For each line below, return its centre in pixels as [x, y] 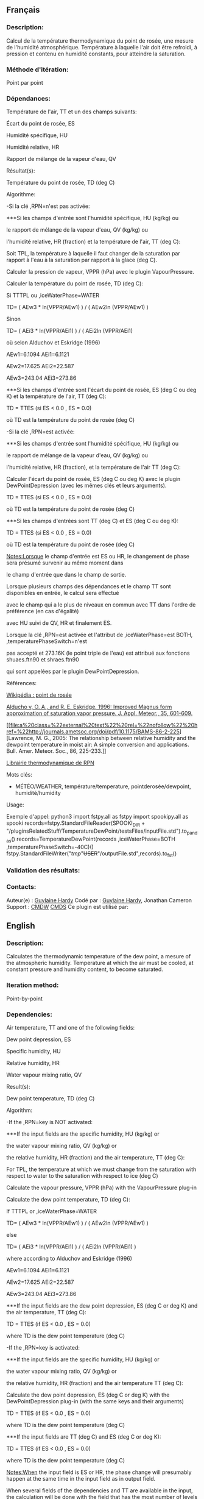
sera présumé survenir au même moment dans [65, 563]
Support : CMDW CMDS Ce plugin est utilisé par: [68, 906]
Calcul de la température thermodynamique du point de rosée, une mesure [100, 41]
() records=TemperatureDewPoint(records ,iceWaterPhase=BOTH [93, 839]
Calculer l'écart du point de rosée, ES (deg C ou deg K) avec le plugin [93, 479]
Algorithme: [21, 194]
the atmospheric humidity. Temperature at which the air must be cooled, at [100, 963]
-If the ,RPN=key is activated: [43, 1347]
